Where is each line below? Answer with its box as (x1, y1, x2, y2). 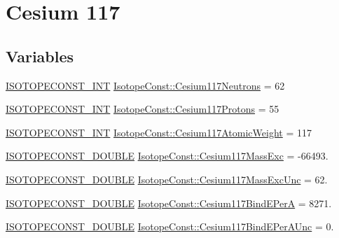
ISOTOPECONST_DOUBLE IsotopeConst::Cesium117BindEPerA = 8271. (6, 195, 332, 210)
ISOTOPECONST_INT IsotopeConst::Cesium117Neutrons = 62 (6, 78, 285, 92)
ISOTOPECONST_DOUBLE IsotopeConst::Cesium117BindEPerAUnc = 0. (6, 219, 334, 234)
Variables (6, 45, 74, 66)
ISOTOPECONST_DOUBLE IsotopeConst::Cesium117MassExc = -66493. (6, 148, 328, 163)
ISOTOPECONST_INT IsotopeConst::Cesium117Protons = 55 (6, 101, 279, 116)
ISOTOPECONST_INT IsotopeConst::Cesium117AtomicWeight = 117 (6, 125, 312, 139)
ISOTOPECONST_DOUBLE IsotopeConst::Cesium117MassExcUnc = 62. (6, 171, 328, 186)
